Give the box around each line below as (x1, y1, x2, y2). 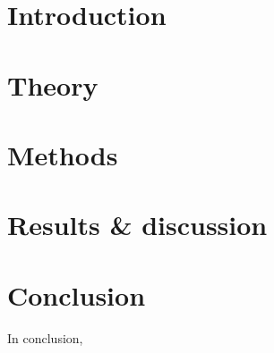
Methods (7, 136, 118, 172)
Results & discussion (7, 206, 268, 243)
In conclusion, (7, 328, 83, 347)
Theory (7, 66, 98, 103)
